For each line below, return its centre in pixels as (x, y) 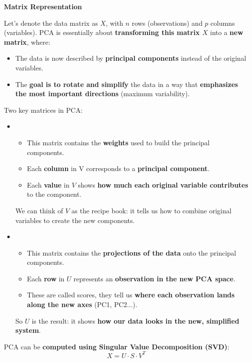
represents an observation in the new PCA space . (154, 278)
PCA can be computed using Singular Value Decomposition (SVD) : (117, 346)
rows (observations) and (167, 23)
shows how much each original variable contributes (163, 184)
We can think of (39, 210)
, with (114, 23)
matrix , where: (27, 42)
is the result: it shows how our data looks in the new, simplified (135, 320)
